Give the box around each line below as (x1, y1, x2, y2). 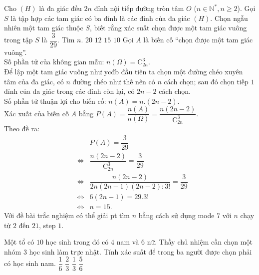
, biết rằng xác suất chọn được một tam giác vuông (89, 22, 247, 33)
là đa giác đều (39, 3, 82, 13)
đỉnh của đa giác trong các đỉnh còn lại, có (4, 86, 135, 96)
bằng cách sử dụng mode (138, 210, 215, 220)
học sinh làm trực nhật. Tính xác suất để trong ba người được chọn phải (29, 246, 252, 257)
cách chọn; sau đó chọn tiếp (164, 76, 249, 86)
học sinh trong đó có (45, 237, 109, 247)
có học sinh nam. (4, 258, 56, 269)
